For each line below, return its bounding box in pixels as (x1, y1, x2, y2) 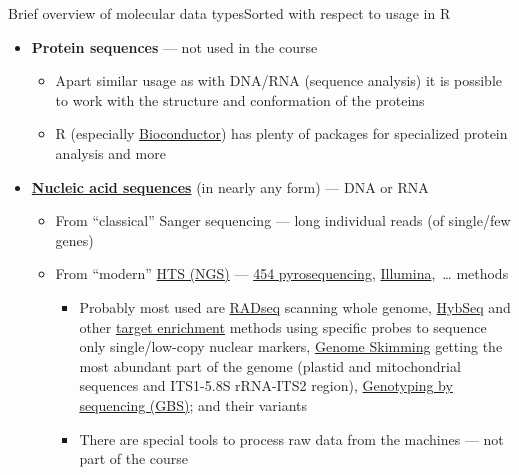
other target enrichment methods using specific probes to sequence (79, 316, 487, 337)
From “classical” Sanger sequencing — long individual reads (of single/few (55, 210, 511, 231)
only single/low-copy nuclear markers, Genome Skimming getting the (79, 336, 503, 357)
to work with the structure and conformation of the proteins (55, 89, 425, 110)
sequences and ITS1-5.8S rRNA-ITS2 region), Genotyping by (79, 375, 453, 396)
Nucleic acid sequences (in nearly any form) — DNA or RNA (31, 176, 429, 197)
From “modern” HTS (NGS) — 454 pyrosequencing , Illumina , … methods (55, 263, 509, 284)
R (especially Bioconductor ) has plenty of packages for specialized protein (55, 123, 508, 144)
